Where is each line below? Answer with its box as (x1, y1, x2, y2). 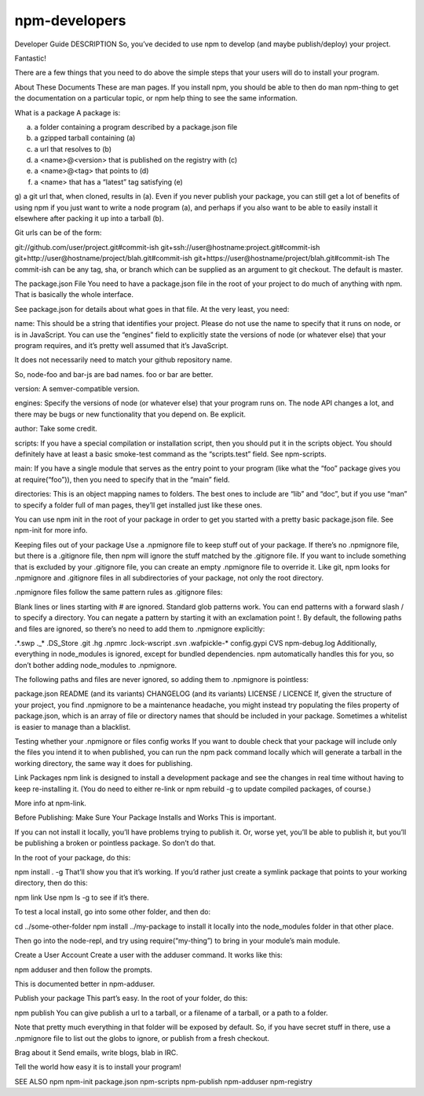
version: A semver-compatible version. (14, 384, 141, 394)
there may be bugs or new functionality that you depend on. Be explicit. (14, 409, 247, 419)
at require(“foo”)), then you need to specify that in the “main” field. (14, 475, 230, 484)
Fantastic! (14, 53, 46, 63)
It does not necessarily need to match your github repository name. (14, 355, 232, 365)
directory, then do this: (14, 878, 88, 888)
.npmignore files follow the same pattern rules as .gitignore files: (14, 588, 223, 597)
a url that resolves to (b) (34, 144, 112, 153)
